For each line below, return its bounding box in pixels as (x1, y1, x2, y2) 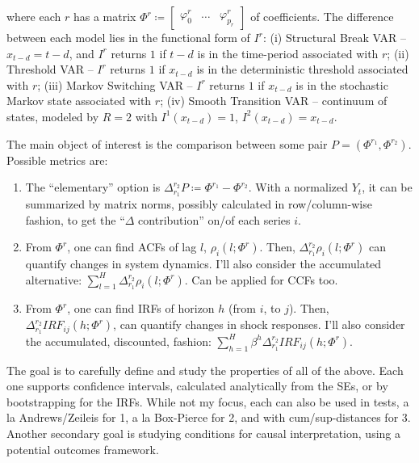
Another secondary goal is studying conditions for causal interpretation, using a (6, 425, 400, 442)
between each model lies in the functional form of (6, 29, 250, 45)
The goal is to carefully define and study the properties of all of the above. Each (6, 361, 404, 378)
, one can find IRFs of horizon (67, 300, 215, 317)
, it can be (362, 179, 413, 196)
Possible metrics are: (6, 151, 108, 168)
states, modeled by (6, 107, 99, 124)
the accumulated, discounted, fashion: (25, 332, 212, 349)
